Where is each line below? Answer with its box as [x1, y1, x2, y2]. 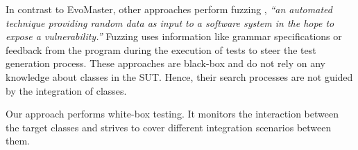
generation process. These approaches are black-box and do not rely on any [6, 56, 325, 71]
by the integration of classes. [6, 83, 127, 97]
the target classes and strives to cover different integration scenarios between [6, 120, 332, 134]
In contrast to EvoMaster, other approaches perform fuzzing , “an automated [6, 2, 332, 16]
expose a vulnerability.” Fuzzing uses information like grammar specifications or [6, 29, 342, 44]
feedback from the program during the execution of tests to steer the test [6, 42, 316, 57]
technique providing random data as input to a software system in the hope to [6, 15, 334, 30]
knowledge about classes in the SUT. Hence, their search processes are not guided [6, 69, 353, 84]
